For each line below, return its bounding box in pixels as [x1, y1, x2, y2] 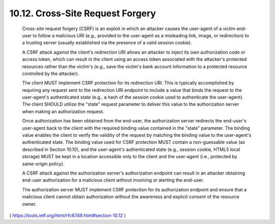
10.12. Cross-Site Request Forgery [9, 8, 156, 19]
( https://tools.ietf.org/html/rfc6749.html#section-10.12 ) [9, 212, 126, 218]
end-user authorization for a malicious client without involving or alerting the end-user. [22, 177, 204, 183]
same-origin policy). [22, 161, 65, 167]
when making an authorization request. [22, 108, 104, 114]
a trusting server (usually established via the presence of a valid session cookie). [22, 40, 192, 46]
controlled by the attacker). [22, 70, 79, 77]
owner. [22, 201, 37, 207]
